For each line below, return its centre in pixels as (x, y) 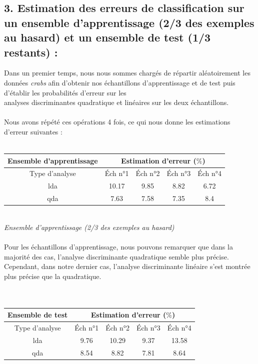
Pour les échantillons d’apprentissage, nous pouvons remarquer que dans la (118, 247)
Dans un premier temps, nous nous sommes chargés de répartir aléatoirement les (127, 73)
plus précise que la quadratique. (53, 276)
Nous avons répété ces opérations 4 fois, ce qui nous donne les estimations (117, 122)
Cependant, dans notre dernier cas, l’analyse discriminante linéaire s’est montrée (127, 266)
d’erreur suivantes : (33, 131)
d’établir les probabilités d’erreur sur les (65, 92)
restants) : (31, 52)
